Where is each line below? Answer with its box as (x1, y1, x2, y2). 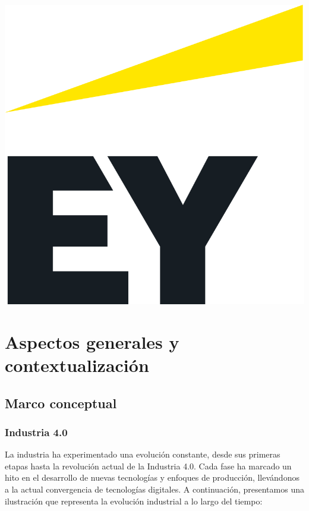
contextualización (5, 352, 149, 377)
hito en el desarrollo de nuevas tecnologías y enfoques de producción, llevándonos (5, 471, 299, 484)
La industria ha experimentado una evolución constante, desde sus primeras (5, 448, 280, 460)
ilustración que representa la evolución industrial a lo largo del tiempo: (5, 494, 263, 507)
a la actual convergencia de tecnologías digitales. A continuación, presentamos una (5, 482, 304, 495)
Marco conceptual (5, 393, 117, 412)
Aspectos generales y (5, 329, 179, 354)
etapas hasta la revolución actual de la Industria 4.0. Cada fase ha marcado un (5, 459, 292, 472)
